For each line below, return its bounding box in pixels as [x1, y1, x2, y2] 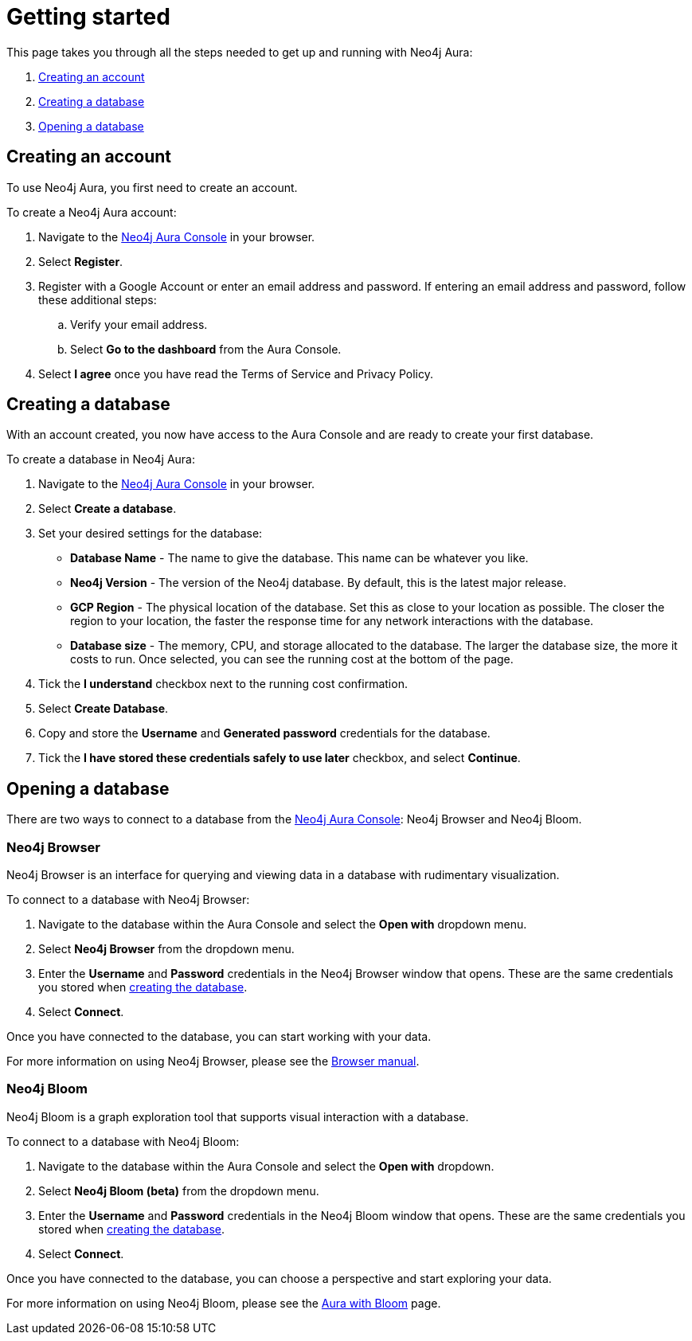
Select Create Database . [38, 702, 169, 716]
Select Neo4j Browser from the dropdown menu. [38, 942, 295, 956]
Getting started [6, 3, 170, 30]
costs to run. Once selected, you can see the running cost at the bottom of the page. [70, 652, 514, 667]
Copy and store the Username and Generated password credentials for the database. [38, 726, 491, 741]
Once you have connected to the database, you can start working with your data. [6, 1030, 432, 1044]
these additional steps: [38, 292, 157, 307]
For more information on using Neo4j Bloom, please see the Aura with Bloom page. [6, 1296, 441, 1310]
